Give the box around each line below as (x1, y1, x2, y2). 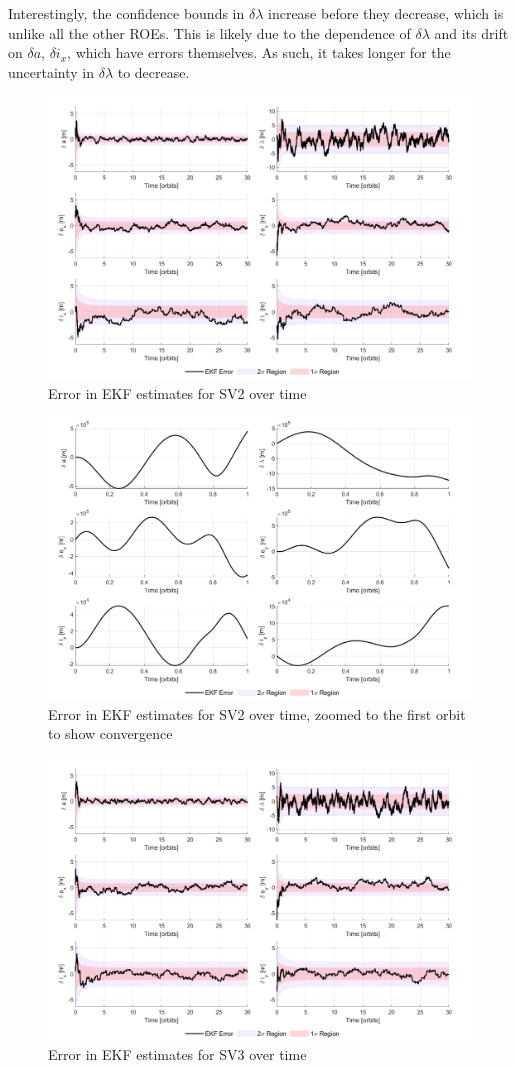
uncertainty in (8, 61, 95, 82)
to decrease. (117, 61, 190, 82)
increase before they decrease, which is (268, 3, 504, 23)
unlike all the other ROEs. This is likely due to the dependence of (8, 22, 411, 43)
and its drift (434, 22, 509, 43)
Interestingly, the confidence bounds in (8, 3, 245, 23)
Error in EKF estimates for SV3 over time (48, 1044, 307, 1065)
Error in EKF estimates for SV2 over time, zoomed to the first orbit (48, 703, 466, 724)
